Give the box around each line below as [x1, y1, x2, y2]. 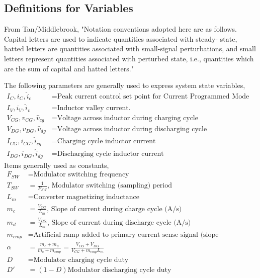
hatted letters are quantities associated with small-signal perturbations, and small [4, 43, 256, 54]
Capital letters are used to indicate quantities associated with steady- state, [4, 33, 237, 44]
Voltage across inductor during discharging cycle [57, 125, 207, 133]
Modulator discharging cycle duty [67, 266, 171, 274]
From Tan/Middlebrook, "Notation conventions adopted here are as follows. [4, 24, 237, 34]
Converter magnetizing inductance [33, 194, 140, 201]
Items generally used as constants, [4, 159, 109, 170]
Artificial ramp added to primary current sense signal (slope [33, 231, 219, 238]
